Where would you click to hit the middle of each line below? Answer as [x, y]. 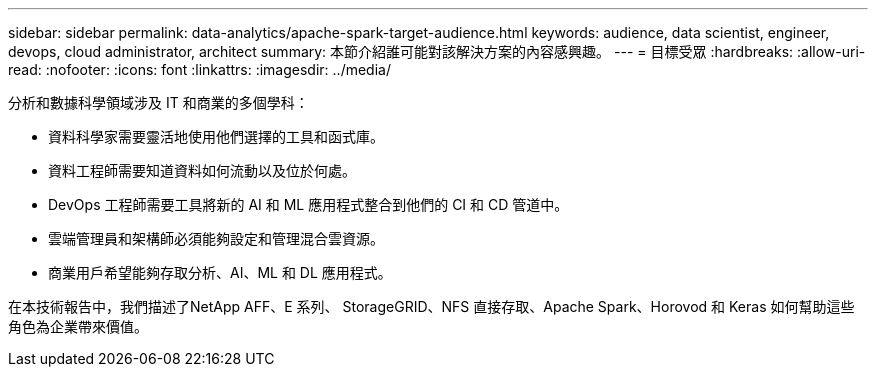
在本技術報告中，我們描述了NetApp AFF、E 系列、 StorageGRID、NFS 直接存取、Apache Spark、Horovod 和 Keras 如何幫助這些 [431, 306]
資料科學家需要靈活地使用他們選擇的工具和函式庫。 [216, 136]
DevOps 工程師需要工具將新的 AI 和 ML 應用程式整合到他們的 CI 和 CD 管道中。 [308, 204]
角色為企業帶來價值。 [78, 326]
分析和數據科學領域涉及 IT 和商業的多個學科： [158, 102]
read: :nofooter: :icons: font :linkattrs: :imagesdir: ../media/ [199, 69]
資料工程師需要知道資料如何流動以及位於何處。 [202, 170]
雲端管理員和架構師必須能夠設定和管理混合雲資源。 [216, 238]
